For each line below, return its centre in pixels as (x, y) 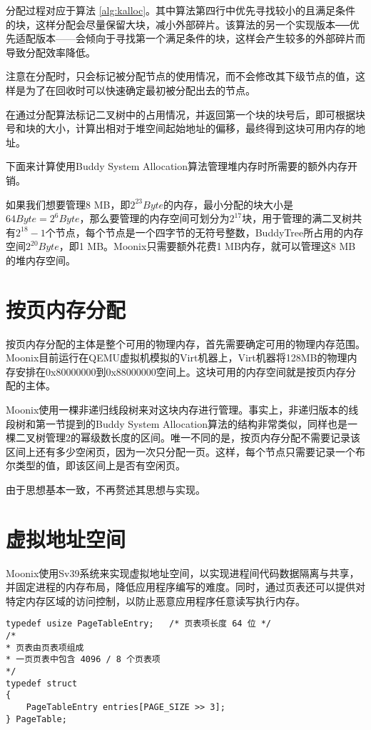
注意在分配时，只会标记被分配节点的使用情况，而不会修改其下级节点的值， (181, 76)
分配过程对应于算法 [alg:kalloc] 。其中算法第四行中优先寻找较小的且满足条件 (181, 10)
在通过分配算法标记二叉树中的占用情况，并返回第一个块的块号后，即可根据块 (185, 114)
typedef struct (42, 683)
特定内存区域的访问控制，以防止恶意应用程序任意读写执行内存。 (156, 600)
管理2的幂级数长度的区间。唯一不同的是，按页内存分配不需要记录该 (203, 437)
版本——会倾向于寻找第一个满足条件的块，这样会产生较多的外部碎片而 (200, 38)
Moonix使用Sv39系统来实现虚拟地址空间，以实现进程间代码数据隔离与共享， (183, 572)
